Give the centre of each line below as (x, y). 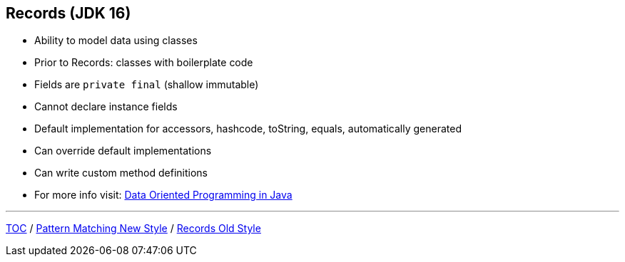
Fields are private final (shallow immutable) (147, 85)
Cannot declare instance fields (106, 107)
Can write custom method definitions (121, 173)
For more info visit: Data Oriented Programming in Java (163, 195)
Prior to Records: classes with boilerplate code (144, 63)
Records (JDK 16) (68, 13)
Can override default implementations (123, 151)
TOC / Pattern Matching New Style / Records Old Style (133, 229)
